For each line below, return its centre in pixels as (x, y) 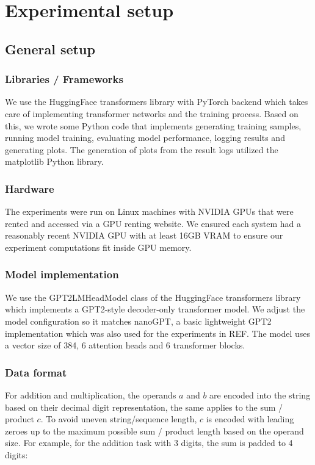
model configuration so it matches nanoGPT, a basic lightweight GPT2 (138, 321)
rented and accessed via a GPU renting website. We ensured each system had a (153, 223)
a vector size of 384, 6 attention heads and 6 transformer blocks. (125, 345)
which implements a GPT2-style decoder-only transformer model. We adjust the (155, 309)
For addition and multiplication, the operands (91, 395)
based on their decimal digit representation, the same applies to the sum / (144, 407)
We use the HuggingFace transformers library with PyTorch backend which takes (157, 102)
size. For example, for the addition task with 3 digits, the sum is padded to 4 (149, 443)
